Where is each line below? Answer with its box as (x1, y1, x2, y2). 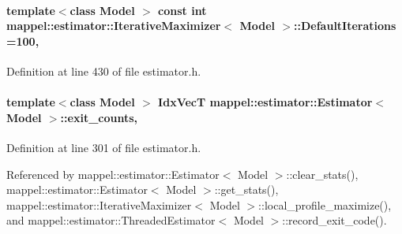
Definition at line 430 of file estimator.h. (6, 62, 201, 79)
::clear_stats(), (286, 165, 359, 182)
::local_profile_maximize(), (258, 196, 392, 213)
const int (158, 2, 207, 18)
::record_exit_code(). (282, 212, 387, 228)
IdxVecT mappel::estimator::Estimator (158, 94, 373, 110)
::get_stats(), (214, 181, 279, 198)
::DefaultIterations (294, 17, 396, 34)
